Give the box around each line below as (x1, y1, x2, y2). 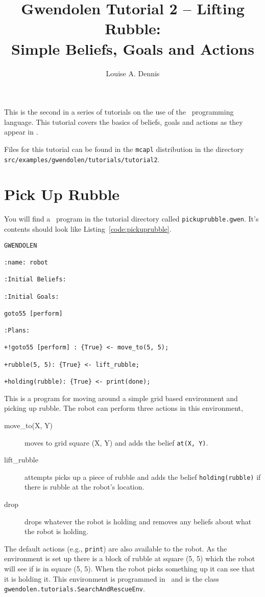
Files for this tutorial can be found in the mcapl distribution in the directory (4, 143, 244, 154)
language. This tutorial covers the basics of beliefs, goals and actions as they (4, 116, 243, 127)
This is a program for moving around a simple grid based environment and (4, 392, 238, 403)
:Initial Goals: (4, 293, 59, 300)
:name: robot (4, 258, 48, 266)
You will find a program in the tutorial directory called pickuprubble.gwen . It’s (4, 213, 259, 224)
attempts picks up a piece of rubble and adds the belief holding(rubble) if (25, 471, 261, 482)
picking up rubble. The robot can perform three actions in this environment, (4, 403, 243, 413)
